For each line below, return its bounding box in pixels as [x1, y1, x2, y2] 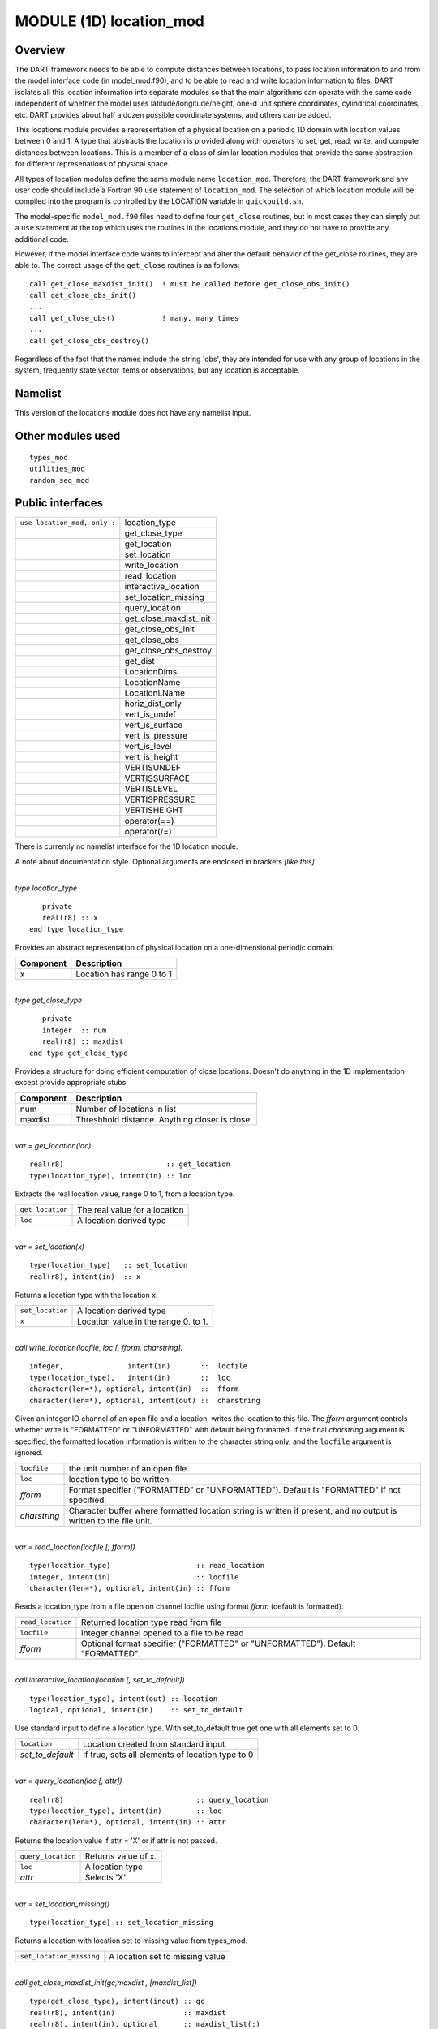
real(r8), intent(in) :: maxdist [29, 2008, 226, 2017]
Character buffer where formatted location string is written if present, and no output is [68, 1505, 397, 1516]
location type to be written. [68, 1473, 172, 1484]
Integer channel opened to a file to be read [80, 1627, 244, 1639]
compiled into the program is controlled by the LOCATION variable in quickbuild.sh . [15, 196, 304, 206]
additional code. [15, 234, 69, 243]
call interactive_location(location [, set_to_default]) [15, 1675, 186, 1685]
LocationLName [124, 687, 186, 699]
